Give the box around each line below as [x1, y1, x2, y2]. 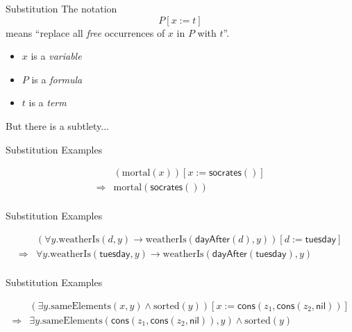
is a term [28, 95, 67, 110]
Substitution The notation [6, 1, 117, 15]
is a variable [31, 49, 82, 63]
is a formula [31, 72, 83, 86]
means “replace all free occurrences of [6, 25, 165, 40]
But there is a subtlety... [6, 118, 109, 133]
